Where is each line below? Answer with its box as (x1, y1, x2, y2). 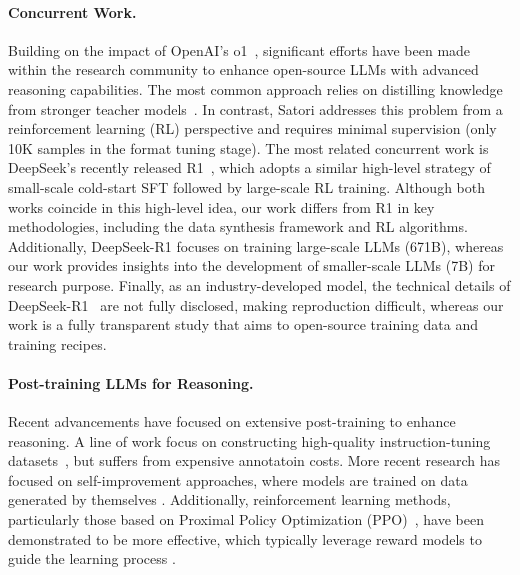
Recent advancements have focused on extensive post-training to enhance (8, 411, 456, 432)
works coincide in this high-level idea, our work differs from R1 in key (8, 196, 435, 217)
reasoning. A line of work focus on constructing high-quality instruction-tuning (8, 430, 491, 451)
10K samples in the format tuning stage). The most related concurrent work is (8, 137, 489, 158)
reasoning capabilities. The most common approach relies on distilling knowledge (8, 78, 503, 99)
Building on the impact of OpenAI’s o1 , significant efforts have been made (8, 39, 471, 60)
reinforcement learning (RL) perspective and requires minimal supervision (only (8, 118, 497, 139)
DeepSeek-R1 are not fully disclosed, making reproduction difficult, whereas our (8, 294, 504, 315)
